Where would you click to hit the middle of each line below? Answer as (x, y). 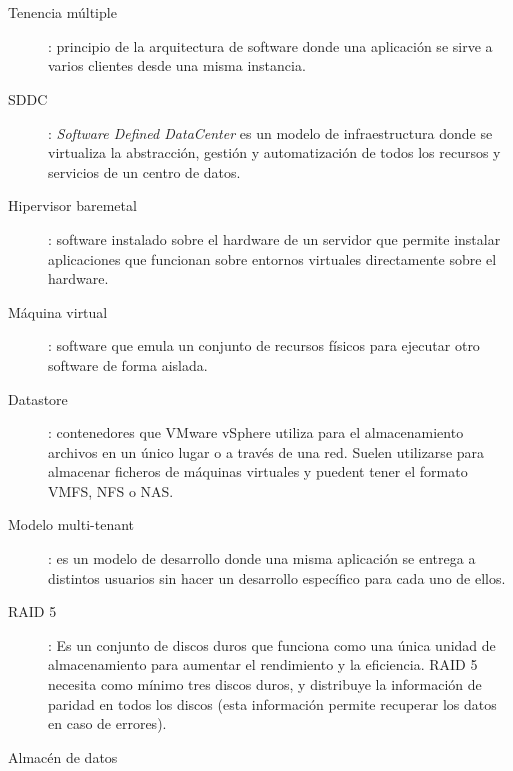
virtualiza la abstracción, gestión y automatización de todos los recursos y (274, 152)
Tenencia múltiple (62, 12)
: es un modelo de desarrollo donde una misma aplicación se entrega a (262, 558)
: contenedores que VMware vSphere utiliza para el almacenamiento (256, 432)
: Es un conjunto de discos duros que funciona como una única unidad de (272, 644)
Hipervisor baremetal (72, 205)
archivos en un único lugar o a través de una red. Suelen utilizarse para (266, 451)
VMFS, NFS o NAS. (111, 490)
